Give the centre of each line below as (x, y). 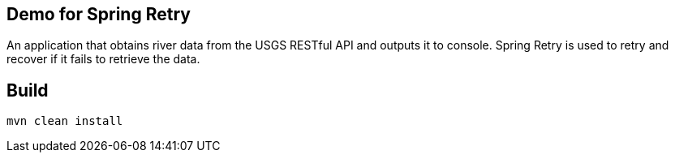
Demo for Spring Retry (99, 14)
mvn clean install (65, 121)
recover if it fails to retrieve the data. (103, 59)
